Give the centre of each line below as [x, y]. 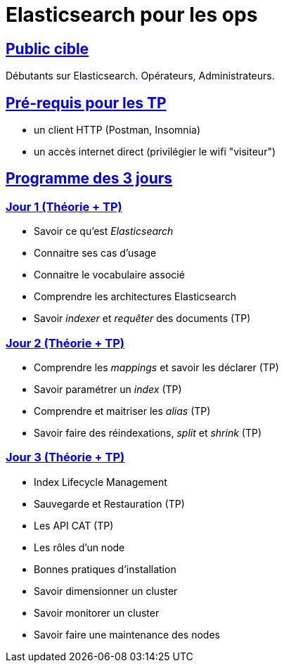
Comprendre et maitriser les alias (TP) [122, 411]
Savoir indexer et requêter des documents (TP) [142, 319]
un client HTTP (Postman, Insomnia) [117, 130]
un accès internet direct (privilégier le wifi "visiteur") [155, 152]
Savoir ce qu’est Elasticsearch [104, 231]
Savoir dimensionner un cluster [106, 591]
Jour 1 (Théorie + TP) [64, 206]
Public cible [47, 49]
